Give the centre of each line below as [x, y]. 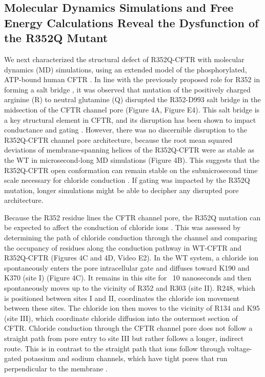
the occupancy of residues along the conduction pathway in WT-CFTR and [123, 247]
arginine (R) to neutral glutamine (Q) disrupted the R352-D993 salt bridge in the [132, 99]
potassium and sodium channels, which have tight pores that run [126, 358]
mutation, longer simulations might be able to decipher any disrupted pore [121, 190]
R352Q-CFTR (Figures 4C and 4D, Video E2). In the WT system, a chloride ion [131, 258]
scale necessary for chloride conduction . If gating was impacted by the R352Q [127, 180]
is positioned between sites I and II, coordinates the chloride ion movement [122, 298]
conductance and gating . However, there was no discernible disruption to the [126, 130]
